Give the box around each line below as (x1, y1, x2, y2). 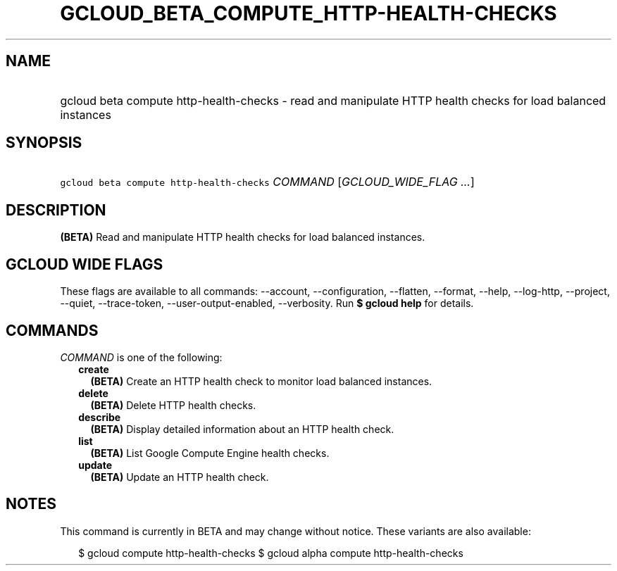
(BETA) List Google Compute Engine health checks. (90, 446, 330, 459)
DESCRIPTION (6, 201, 106, 219)
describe (78, 410, 121, 423)
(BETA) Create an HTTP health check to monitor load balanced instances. (90, 375, 432, 387)
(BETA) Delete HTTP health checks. (90, 399, 256, 411)
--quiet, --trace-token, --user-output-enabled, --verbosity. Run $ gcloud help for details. (60, 297, 474, 310)
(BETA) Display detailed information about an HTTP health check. (90, 422, 394, 435)
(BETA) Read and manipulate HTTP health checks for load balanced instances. (60, 231, 425, 244)
